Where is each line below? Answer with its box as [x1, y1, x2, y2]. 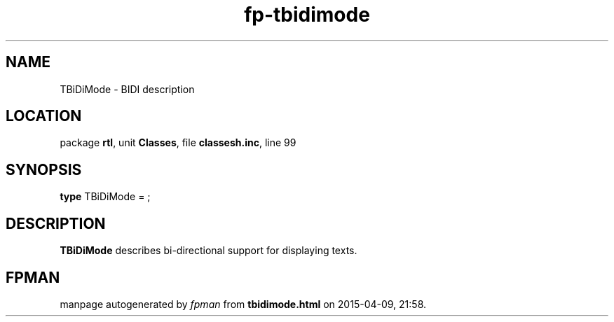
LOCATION [6, 107, 82, 125]
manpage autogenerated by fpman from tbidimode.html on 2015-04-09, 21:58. [60, 297, 427, 310]
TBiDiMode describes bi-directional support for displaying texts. [60, 244, 357, 257]
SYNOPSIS [6, 160, 82, 178]
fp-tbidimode [244, 3, 370, 27]
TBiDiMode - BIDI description [60, 83, 195, 95]
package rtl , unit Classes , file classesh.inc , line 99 [60, 136, 296, 149]
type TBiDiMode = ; [60, 190, 151, 203]
